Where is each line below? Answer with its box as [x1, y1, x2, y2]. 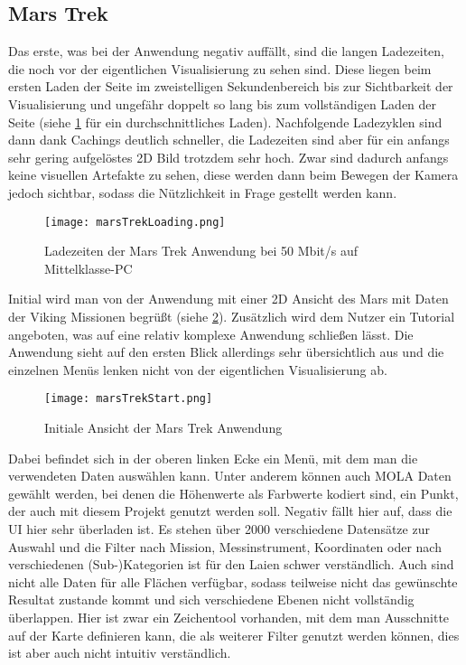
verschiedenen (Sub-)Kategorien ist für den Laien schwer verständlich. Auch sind [8, 555, 454, 574]
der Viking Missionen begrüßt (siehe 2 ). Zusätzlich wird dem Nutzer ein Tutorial [8, 306, 455, 325]
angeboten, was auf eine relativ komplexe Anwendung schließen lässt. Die [8, 324, 414, 343]
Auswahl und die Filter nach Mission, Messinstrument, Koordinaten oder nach [8, 537, 442, 556]
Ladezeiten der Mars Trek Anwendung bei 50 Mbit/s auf [44, 241, 358, 260]
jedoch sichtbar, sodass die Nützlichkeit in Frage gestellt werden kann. [8, 183, 397, 201]
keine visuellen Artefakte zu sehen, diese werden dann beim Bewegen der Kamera [8, 165, 459, 184]
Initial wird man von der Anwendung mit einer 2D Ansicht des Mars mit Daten [8, 289, 449, 308]
